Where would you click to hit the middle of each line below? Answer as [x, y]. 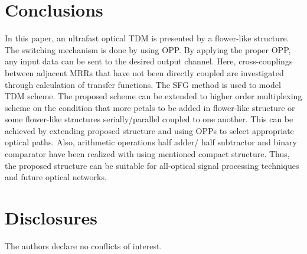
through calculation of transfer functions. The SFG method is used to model [143, 84]
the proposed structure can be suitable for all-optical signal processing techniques [152, 165]
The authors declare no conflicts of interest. [84, 245]
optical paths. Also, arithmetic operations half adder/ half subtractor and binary [151, 142]
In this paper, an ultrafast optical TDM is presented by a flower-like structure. [147, 38]
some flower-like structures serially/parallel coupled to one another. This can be [149, 119]
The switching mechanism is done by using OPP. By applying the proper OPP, [148, 49]
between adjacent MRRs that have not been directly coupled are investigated [144, 72]
